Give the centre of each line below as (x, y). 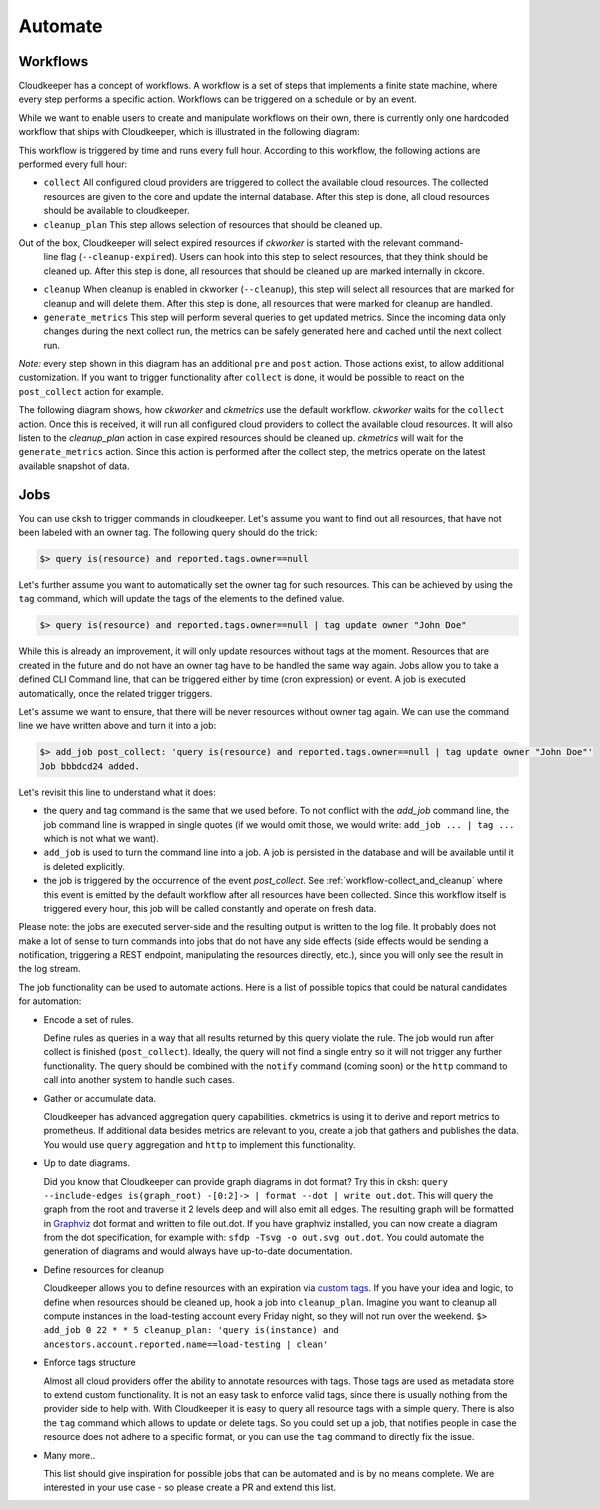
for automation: (50, 1001)
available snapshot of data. (74, 466)
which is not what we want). (101, 838)
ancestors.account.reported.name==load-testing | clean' (186, 1344)
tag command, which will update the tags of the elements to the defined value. (181, 599)
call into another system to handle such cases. (139, 1080)
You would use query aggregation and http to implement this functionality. (199, 1144)
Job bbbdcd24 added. (89, 766)
